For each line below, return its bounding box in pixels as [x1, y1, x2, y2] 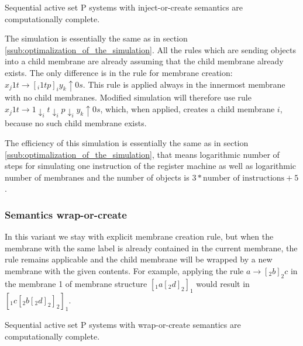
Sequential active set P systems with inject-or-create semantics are [5, 1, 243, 13]
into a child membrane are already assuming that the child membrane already [5, 55, 284, 67]
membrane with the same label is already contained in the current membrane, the [5, 241, 298, 254]
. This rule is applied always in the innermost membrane [82, 78, 285, 90]
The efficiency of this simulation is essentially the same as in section [5, 136, 249, 148]
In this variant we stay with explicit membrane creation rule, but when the [5, 230, 274, 243]
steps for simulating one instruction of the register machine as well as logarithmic [5, 160, 297, 172]
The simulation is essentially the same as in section [5, 32, 188, 44]
